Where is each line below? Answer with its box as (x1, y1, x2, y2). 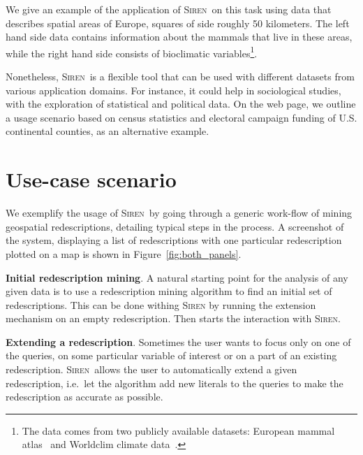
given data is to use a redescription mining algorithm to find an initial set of (6, 284, 332, 298)
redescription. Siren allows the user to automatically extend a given (6, 362, 297, 377)
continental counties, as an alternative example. (6, 124, 209, 138)
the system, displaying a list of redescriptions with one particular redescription (6, 233, 342, 247)
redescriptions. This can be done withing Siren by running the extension (6, 297, 316, 312)
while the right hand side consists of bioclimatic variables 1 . (6, 43, 258, 60)
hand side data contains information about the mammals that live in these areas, (6, 29, 353, 44)
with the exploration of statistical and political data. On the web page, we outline (6, 96, 356, 111)
